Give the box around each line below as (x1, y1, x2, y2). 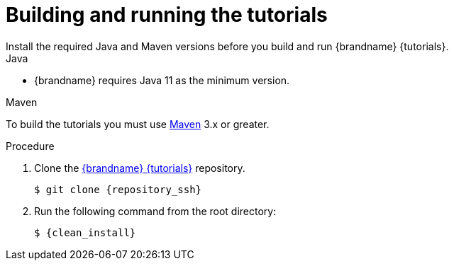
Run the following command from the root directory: (34, 204, 277, 217)
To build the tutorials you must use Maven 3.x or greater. (6, 117, 270, 130)
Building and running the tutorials (6, 3, 328, 27)
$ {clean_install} (34, 226, 136, 238)
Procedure (6, 139, 55, 152)
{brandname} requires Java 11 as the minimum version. (34, 74, 290, 86)
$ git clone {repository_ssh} (34, 183, 202, 195)
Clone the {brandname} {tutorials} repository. (34, 161, 245, 174)
